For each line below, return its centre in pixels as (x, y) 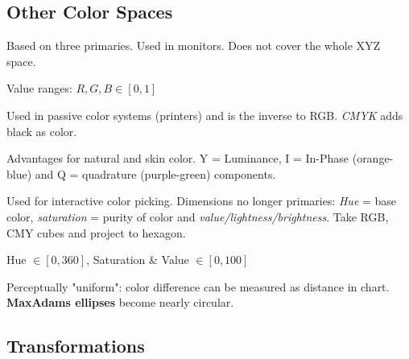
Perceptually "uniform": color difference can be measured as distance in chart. (198, 286)
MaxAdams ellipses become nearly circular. (120, 302)
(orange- (373, 158)
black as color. (42, 131)
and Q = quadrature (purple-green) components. (155, 173)
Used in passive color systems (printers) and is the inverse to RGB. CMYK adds (205, 115)
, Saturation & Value (138, 260)
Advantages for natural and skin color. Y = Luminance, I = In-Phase (178, 158)
